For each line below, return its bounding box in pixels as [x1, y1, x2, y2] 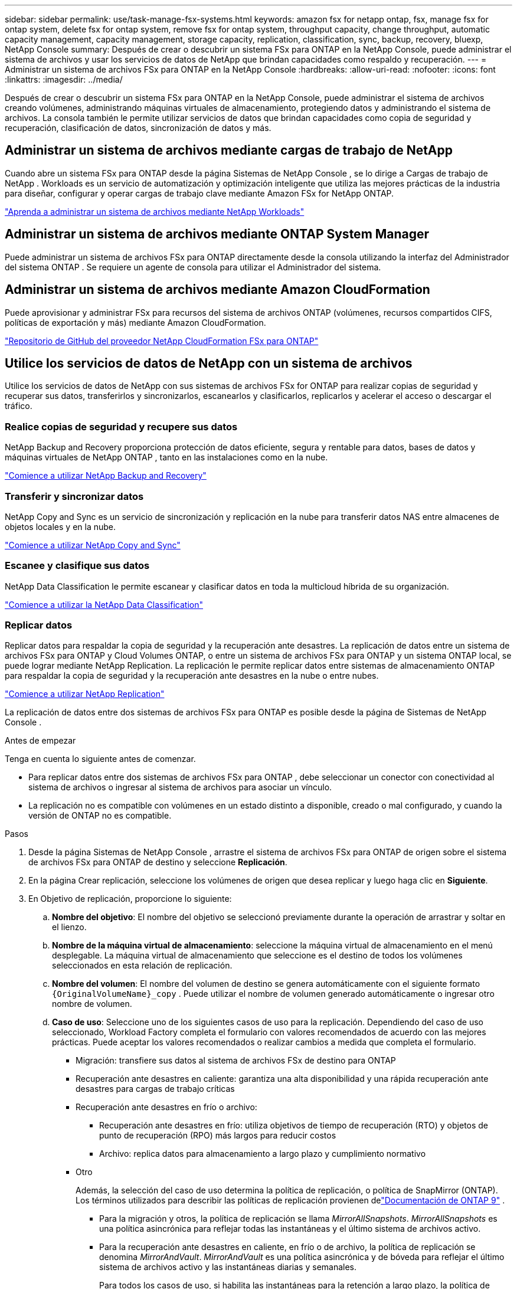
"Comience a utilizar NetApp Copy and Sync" [5, 539, 181, 550]
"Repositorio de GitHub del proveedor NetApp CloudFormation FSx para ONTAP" [5, 335, 319, 346]
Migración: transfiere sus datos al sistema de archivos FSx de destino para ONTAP [76, 1055, 396, 1066]
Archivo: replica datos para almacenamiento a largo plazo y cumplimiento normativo [99, 1149, 426, 1159]
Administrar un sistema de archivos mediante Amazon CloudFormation [5, 282, 430, 297]
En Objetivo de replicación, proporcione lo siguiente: [28, 894, 232, 904]
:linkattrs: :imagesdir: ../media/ [5, 74, 123, 84]
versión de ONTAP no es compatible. [28, 810, 172, 821]
